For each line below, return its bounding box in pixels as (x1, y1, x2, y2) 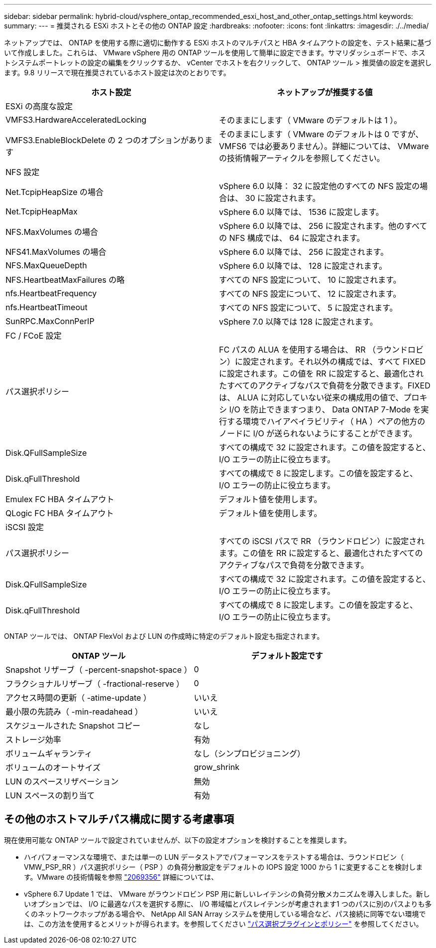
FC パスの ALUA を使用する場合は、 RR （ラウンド (219, 345, 408, 355)
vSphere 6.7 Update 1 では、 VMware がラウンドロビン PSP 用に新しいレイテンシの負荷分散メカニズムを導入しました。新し (24, 889, 430, 898)
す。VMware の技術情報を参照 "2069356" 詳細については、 (24, 872, 218, 881)
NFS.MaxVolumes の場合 (5, 227, 98, 237)
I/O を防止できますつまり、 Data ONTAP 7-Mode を (229, 404, 421, 414)
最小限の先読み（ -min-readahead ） (5, 707, 143, 717)
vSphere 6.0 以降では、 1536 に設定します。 (219, 207, 384, 217)
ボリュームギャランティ (5, 749, 93, 758)
